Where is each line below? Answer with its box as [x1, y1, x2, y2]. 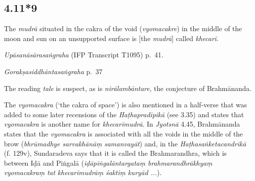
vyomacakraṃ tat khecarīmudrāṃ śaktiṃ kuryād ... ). [4, 167, 162, 178]
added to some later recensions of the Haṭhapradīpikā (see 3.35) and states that [4, 109, 244, 119]
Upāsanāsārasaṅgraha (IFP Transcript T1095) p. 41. [4, 49, 164, 60]
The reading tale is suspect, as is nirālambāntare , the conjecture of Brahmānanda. [4, 83, 252, 93]
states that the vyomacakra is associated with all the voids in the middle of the [4, 128, 243, 138]
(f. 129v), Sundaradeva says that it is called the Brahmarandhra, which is [4, 148, 227, 158]
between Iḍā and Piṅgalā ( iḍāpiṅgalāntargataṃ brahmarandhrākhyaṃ [4, 157, 212, 168]
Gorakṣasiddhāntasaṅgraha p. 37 [4, 66, 103, 76]
